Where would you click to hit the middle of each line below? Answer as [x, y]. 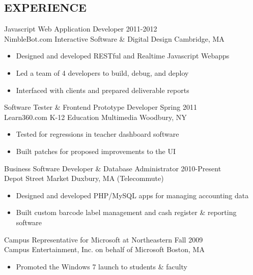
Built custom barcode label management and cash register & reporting [126, 212]
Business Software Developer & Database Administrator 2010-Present [113, 168]
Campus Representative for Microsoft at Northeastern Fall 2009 [104, 239]
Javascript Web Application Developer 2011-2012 [81, 29]
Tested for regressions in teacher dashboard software [97, 134]
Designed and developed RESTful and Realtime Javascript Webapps [123, 56]
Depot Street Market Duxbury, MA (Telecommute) [84, 178]
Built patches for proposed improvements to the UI [96, 151]
